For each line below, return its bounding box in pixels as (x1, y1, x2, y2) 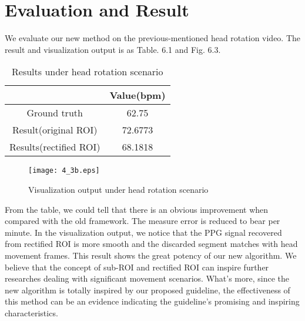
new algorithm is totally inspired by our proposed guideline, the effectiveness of (5, 283, 290, 296)
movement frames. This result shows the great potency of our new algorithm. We (5, 249, 297, 261)
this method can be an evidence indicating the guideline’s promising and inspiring (5, 295, 300, 307)
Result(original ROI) (12, 123, 98, 137)
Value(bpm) (109, 88, 166, 102)
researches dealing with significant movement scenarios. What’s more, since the (5, 272, 290, 285)
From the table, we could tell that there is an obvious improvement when (5, 203, 269, 215)
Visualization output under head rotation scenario (28, 183, 209, 195)
